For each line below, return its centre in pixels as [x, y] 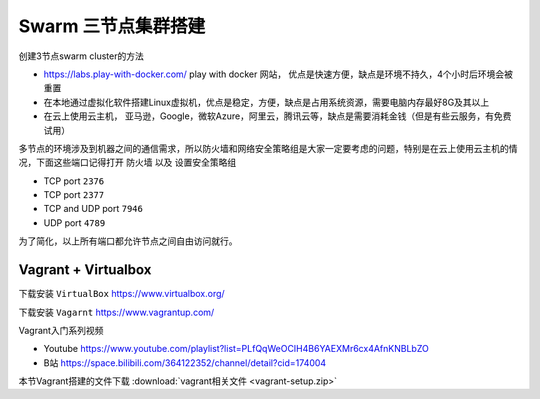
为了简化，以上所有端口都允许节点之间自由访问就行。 [128, 241]
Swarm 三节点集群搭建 [112, 26]
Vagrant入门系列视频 [61, 330]
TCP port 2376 [74, 181]
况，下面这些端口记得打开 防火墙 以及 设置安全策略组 [127, 162]
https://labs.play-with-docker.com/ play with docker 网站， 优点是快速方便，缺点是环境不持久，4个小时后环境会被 [278, 74]
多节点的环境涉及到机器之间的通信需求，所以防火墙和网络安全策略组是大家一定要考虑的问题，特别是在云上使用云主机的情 [268, 148]
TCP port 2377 [74, 195]
